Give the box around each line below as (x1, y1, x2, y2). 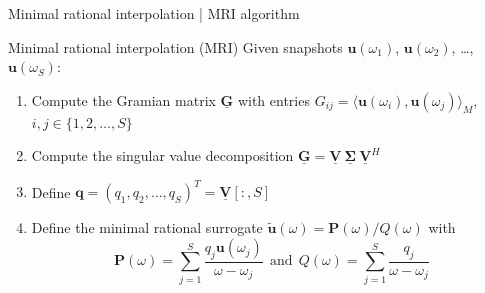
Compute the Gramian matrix (31, 89, 216, 110)
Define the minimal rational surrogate (31, 217, 263, 238)
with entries (237, 89, 310, 110)
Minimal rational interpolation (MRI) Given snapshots (8, 36, 343, 57)
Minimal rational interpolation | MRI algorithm (8, 3, 300, 23)
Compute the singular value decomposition (31, 145, 294, 166)
